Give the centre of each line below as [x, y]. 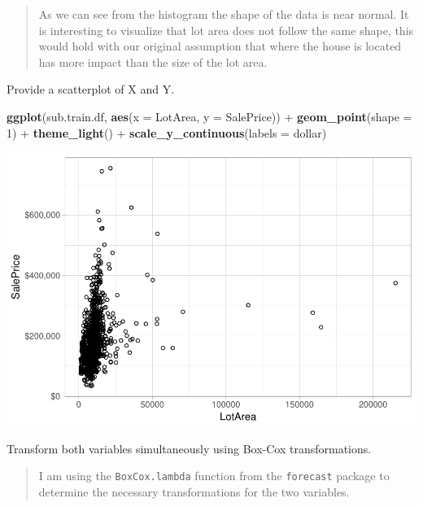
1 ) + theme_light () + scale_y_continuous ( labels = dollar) [167, 132]
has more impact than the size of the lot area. [153, 61]
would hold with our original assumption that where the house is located [220, 46]
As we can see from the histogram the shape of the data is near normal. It [224, 14]
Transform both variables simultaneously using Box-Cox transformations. [189, 448]
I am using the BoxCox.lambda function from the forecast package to [214, 476]
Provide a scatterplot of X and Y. [91, 89]
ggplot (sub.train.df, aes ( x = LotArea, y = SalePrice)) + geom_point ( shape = [209, 116]
